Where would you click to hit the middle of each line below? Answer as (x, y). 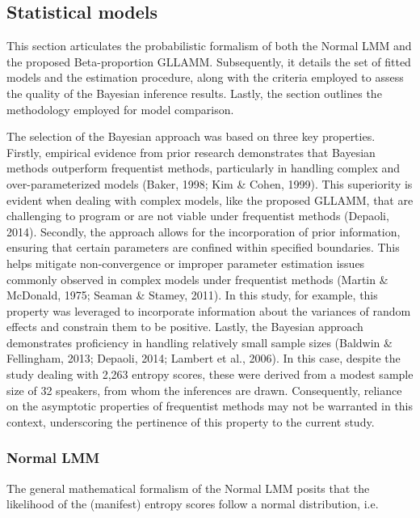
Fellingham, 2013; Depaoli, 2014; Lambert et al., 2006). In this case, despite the (204, 358)
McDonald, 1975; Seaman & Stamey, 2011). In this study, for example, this (192, 295)
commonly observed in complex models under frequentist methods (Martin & (197, 279)
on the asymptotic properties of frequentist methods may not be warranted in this (210, 406)
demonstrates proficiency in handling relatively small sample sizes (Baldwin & (199, 342)
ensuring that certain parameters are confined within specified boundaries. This (203, 247)
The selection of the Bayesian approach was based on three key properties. (191, 136)
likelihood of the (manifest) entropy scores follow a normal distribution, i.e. (193, 504)
